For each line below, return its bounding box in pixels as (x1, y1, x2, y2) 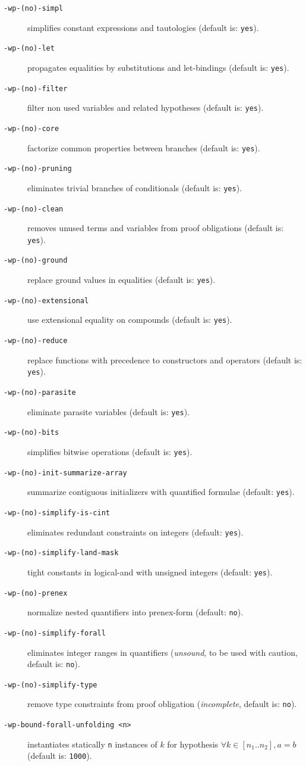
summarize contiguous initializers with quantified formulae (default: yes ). (27, 485, 295, 498)
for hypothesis (167, 737, 219, 750)
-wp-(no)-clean (4, 204, 64, 213)
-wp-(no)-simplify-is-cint (4, 508, 110, 517)
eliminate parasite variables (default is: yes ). (27, 405, 190, 418)
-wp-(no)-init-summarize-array (4, 468, 127, 477)
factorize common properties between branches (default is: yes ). (27, 141, 260, 154)
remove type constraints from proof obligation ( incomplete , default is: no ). (27, 698, 297, 710)
